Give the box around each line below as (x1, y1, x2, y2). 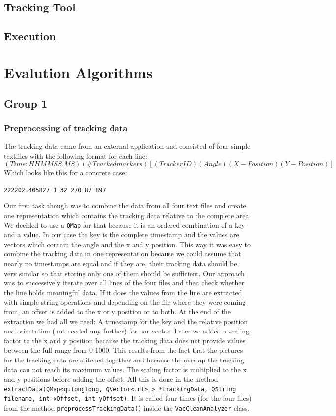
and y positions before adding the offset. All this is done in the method (4, 374, 218, 384)
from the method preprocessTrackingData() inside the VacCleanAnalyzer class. (4, 403, 250, 413)
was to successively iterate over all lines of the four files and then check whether (4, 277, 244, 288)
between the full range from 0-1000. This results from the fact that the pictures (4, 345, 243, 355)
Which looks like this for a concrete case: (4, 167, 127, 178)
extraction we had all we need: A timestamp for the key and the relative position (4, 316, 248, 326)
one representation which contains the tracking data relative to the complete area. (4, 210, 251, 220)
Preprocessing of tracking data (4, 121, 128, 134)
